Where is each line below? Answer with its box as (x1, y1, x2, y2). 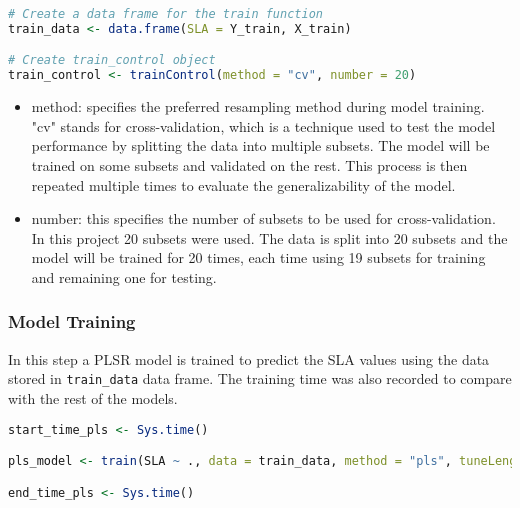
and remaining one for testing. (31, 266, 217, 287)
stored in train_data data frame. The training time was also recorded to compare (8, 368, 512, 389)
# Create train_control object (8, 53, 216, 68)
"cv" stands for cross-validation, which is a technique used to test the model (31, 115, 496, 136)
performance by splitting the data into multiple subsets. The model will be (31, 135, 490, 156)
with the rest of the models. (8, 387, 178, 408)
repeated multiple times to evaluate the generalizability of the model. (31, 174, 456, 195)
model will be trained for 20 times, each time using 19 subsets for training (31, 247, 486, 268)
